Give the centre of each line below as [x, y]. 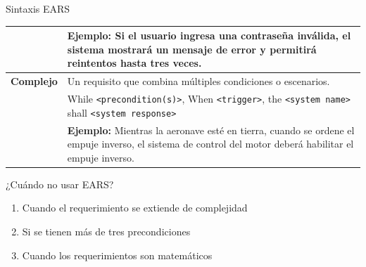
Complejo [34, 81]
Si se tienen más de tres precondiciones [106, 231]
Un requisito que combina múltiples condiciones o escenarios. [198, 81]
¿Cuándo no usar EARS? [60, 184]
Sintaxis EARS [38, 8]
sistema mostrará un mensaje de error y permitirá [192, 49]
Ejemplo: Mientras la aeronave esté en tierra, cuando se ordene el [211, 130]
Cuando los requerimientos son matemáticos [117, 255]
